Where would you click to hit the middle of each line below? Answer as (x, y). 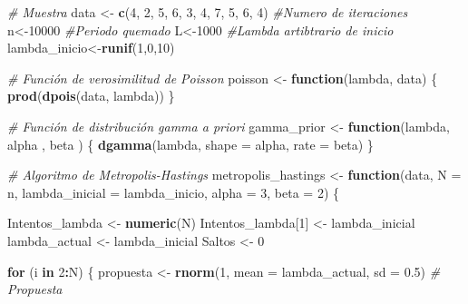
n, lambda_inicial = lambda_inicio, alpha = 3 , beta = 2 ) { (174, 192)
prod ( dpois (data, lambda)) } (91, 96)
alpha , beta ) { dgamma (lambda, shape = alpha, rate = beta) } (190, 144)
